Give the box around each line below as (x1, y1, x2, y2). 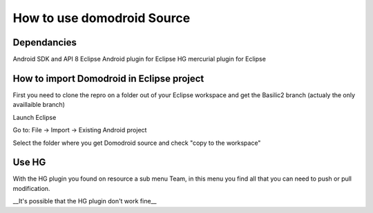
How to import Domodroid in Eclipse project (12, 72, 204, 84)
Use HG (12, 156, 46, 168)
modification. (12, 184, 50, 192)
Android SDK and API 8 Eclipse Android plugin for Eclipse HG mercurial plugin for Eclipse (12, 55, 266, 63)
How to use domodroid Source (12, 10, 191, 26)
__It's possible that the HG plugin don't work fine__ (12, 197, 157, 205)
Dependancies (12, 37, 77, 48)
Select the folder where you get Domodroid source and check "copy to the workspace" (12, 139, 261, 147)
